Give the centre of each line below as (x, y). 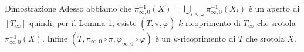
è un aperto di (274, 8)
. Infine (55, 38)
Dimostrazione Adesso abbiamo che (68, 8)
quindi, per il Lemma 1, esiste (83, 22)
